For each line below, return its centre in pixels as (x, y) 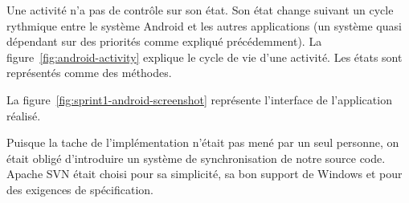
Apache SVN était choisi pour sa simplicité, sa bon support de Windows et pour (204, 174)
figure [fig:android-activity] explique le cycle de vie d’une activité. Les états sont (204, 57)
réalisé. (24, 115)
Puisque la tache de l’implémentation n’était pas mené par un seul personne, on (203, 142)
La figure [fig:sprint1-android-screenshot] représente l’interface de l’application (199, 99)
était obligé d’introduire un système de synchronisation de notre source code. (196, 158)
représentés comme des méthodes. (89, 73)
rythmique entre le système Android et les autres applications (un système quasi (204, 25)
